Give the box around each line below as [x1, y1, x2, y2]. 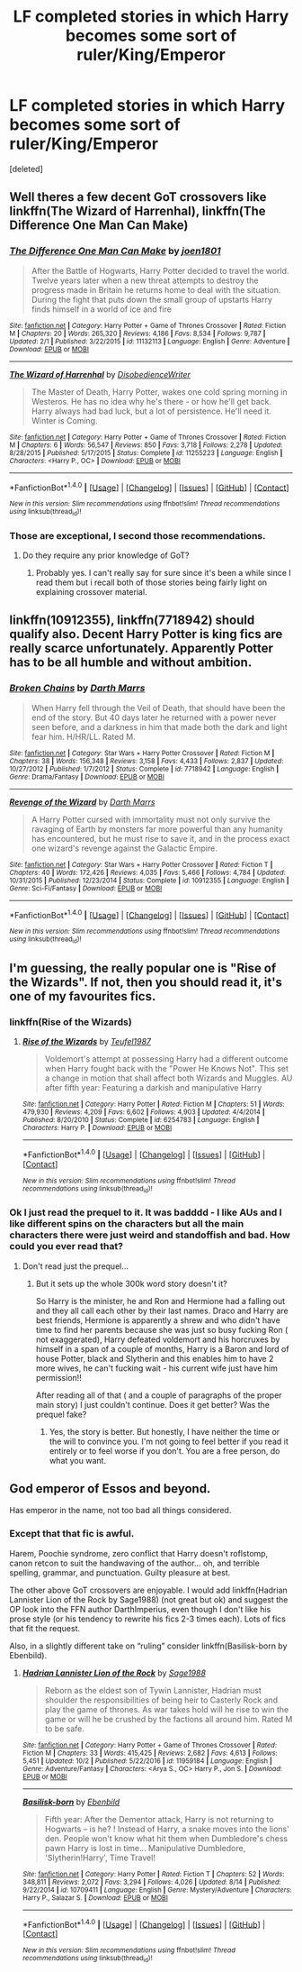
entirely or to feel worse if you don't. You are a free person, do [49, 1445, 280, 1456]
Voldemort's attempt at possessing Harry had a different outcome [44, 1054, 289, 1064]
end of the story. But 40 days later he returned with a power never [31, 712, 277, 723]
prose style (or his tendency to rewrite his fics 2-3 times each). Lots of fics [9, 1613, 286, 1624]
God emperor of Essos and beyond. [9, 1481, 211, 1496]
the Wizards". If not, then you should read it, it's [9, 974, 283, 990]
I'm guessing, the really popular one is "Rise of [9, 960, 277, 975]
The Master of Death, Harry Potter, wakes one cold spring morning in [31, 386, 288, 397]
